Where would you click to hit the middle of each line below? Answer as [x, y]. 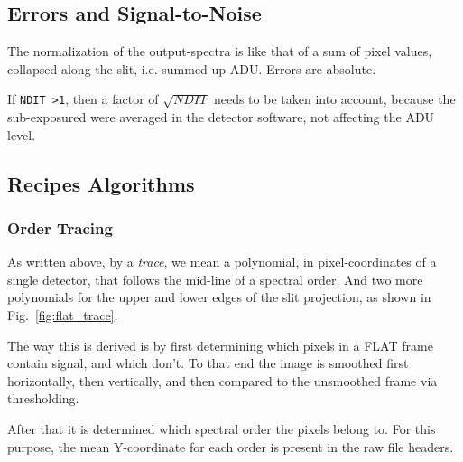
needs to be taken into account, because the [334, 99]
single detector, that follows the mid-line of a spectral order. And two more [215, 279]
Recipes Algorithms [101, 183]
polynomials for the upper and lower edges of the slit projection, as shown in [219, 297]
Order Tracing [60, 227]
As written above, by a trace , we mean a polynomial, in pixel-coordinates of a [222, 262]
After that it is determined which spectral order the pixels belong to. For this [222, 428]
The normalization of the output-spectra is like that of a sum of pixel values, [220, 51]
